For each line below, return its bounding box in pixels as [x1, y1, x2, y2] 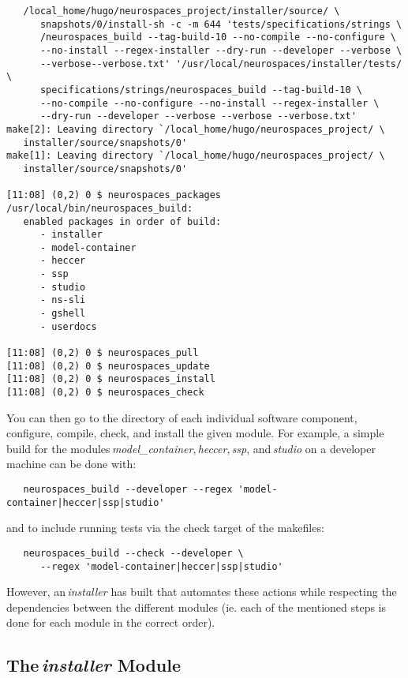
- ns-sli [39, 294, 86, 306]
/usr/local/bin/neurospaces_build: [6, 202, 193, 214]
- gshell [39, 308, 86, 320]
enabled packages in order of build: [23, 215, 222, 227]
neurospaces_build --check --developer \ [23, 547, 244, 559]
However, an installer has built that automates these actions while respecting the [6, 583, 397, 600]
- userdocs [39, 320, 97, 332]
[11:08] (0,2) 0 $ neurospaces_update [6, 360, 210, 372]
